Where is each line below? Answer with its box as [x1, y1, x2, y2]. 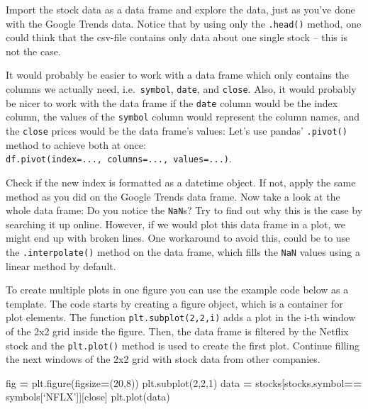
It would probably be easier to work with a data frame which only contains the [6, 67, 350, 82]
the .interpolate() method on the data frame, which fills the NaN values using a [6, 244, 360, 259]
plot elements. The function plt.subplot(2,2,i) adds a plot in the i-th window [6, 310, 356, 325]
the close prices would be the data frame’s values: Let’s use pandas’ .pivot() [6, 123, 347, 138]
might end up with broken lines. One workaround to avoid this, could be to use [6, 230, 350, 245]
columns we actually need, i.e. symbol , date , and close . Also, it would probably [6, 82, 357, 96]
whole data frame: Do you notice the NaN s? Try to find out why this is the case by [6, 203, 363, 218]
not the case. [6, 43, 61, 58]
